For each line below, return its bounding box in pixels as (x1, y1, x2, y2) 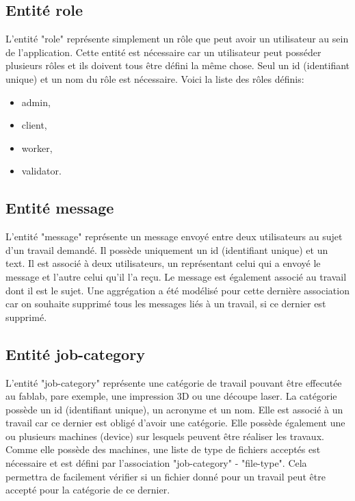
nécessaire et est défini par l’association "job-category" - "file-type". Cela (5, 456, 307, 470)
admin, (21, 94, 51, 109)
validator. (21, 164, 62, 178)
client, (21, 118, 47, 132)
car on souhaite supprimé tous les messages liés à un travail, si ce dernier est (5, 296, 326, 311)
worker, (21, 140, 53, 155)
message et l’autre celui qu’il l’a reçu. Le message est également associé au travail (5, 269, 347, 283)
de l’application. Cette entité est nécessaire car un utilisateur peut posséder (5, 44, 321, 59)
